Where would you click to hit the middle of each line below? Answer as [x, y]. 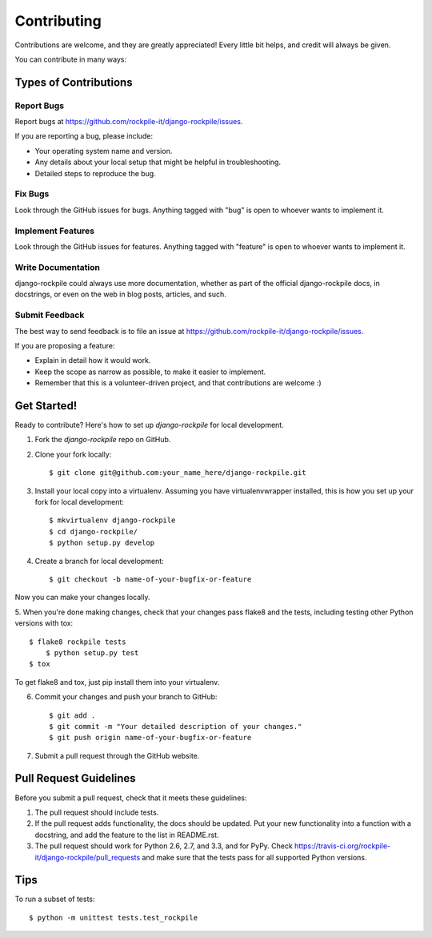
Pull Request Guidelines [75, 778]
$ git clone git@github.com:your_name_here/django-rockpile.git [178, 473]
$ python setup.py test [92, 652]
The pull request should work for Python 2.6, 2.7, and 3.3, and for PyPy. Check [164, 846]
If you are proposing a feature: [65, 346]
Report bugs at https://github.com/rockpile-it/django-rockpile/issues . [129, 122]
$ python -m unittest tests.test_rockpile [114, 918]
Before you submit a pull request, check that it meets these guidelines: [131, 798]
